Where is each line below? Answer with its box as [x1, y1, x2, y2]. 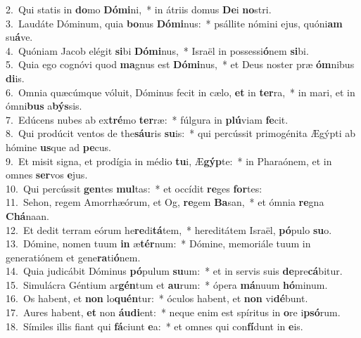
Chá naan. [6, 208, 49, 223]
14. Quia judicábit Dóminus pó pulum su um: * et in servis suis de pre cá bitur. [6, 264, 343, 278]
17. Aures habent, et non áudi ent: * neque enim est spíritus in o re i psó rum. [6, 305, 341, 320]
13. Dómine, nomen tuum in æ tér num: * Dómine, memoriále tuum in [6, 236, 311, 251]
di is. [6, 70, 25, 85]
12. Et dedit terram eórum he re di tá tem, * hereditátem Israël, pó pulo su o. [6, 222, 332, 237]
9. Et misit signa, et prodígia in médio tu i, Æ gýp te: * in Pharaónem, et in [6, 153, 332, 168]
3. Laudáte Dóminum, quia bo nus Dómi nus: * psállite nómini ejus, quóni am [6, 15, 343, 30]
